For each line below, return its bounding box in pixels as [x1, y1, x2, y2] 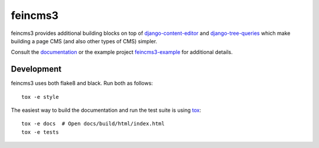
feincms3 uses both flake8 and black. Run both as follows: [11, 80, 153, 87]
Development [11, 64, 62, 74]
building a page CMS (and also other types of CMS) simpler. [11, 37, 158, 44]
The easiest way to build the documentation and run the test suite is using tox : [11, 107, 201, 114]
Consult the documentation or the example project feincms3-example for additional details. [11, 49, 233, 56]
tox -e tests [21, 128, 59, 136]
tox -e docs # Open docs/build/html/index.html [21, 120, 165, 127]
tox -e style [21, 94, 59, 100]
